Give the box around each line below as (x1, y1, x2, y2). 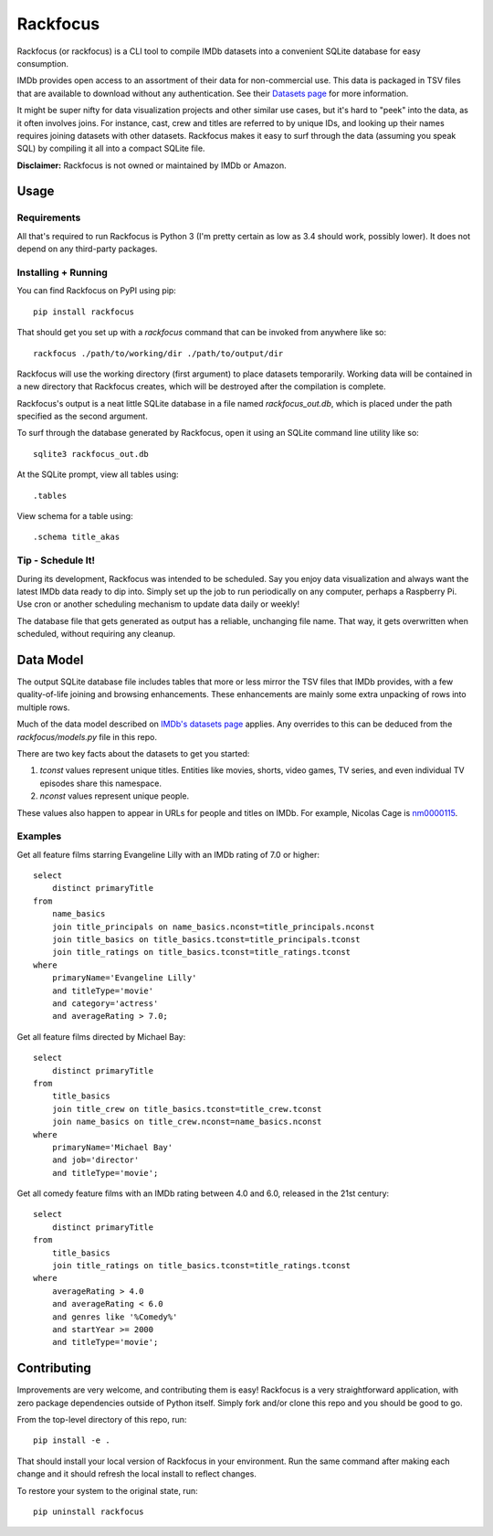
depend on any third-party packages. (16, 243, 158, 255)
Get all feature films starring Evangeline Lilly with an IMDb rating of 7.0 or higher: (16, 849, 320, 860)
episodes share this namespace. (39, 778, 162, 789)
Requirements (16, 211, 81, 224)
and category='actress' (51, 999, 159, 1009)
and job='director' (51, 1155, 140, 1165)
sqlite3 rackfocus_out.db (33, 449, 150, 459)
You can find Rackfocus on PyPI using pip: (16, 285, 177, 296)
